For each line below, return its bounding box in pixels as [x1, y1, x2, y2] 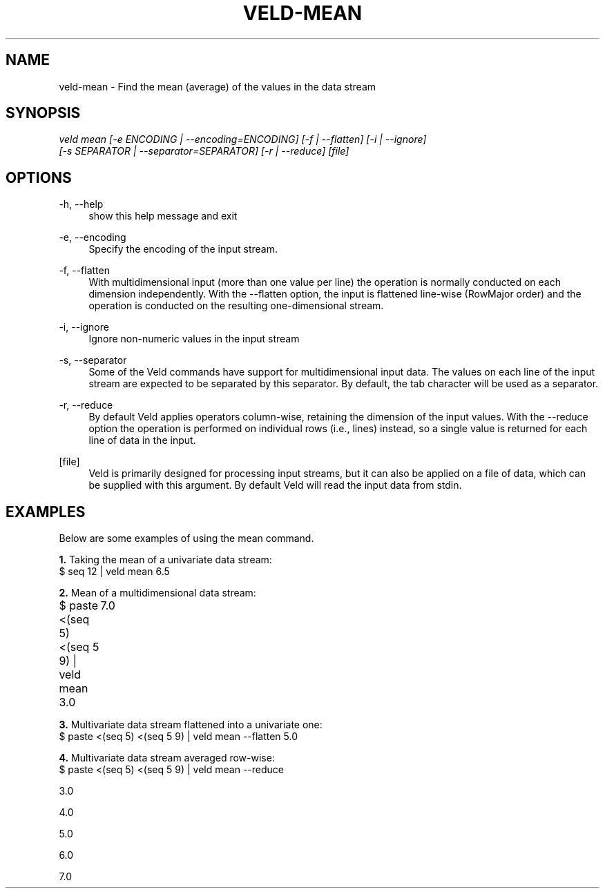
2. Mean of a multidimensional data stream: [59, 587, 256, 599]
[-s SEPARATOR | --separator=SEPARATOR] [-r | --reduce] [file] [59, 145, 349, 157]
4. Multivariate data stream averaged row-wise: [59, 752, 275, 764]
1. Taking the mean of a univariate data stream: [59, 554, 272, 566]
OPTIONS [6, 168, 72, 186]
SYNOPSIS [6, 104, 81, 122]
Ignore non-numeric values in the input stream [88, 333, 300, 345]
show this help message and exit [88, 210, 238, 222]
